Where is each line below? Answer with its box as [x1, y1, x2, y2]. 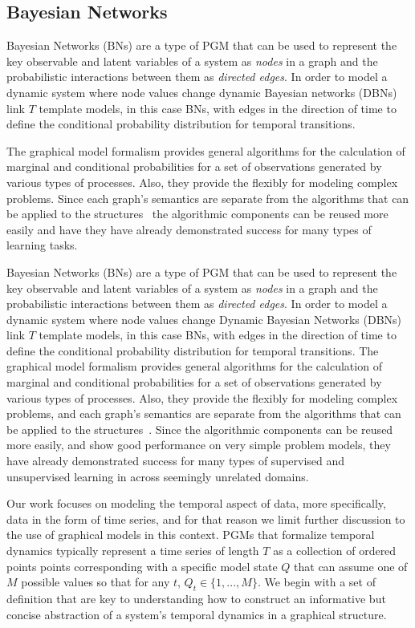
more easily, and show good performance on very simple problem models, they [6, 436, 391, 453]
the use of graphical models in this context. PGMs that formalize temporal [6, 526, 375, 543]
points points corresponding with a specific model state [6, 557, 278, 574]
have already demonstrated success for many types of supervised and [6, 452, 345, 469]
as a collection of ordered [273, 542, 397, 559]
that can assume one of [294, 557, 408, 574]
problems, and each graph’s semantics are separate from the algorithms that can [6, 405, 401, 422]
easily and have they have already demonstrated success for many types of [6, 221, 372, 237]
